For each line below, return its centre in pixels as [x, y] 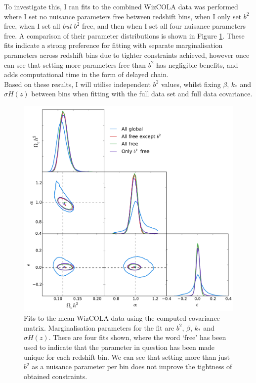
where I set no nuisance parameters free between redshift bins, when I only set [123, 16]
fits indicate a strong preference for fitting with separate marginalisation [113, 45]
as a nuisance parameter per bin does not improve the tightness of [132, 366]
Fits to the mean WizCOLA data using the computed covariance [122, 318]
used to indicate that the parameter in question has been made [119, 347]
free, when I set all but [38, 26]
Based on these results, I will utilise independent [77, 84]
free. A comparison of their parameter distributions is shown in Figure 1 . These [124, 35]
